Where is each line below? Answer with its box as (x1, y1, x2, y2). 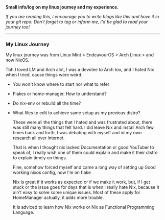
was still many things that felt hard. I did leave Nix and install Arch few (12, 124, 154, 130)
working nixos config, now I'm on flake (12, 170, 91, 175)
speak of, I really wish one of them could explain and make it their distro (12, 149, 158, 156)
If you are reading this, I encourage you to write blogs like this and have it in (5, 14, 159, 19)
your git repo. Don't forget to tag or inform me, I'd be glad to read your (5, 19, 148, 24)
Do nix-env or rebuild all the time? (12, 100, 81, 106)
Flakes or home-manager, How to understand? (12, 91, 107, 97)
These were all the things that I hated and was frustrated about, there (12, 120, 153, 125)
